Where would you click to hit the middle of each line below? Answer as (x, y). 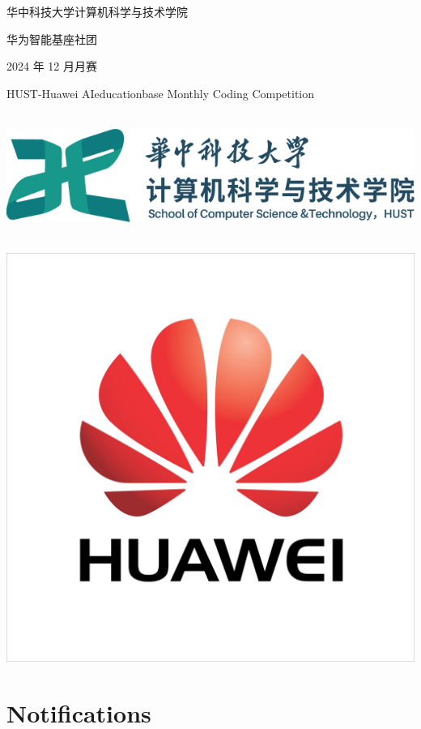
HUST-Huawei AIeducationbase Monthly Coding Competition (161, 93)
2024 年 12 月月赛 (52, 66)
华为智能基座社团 (52, 39)
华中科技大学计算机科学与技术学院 (97, 11)
